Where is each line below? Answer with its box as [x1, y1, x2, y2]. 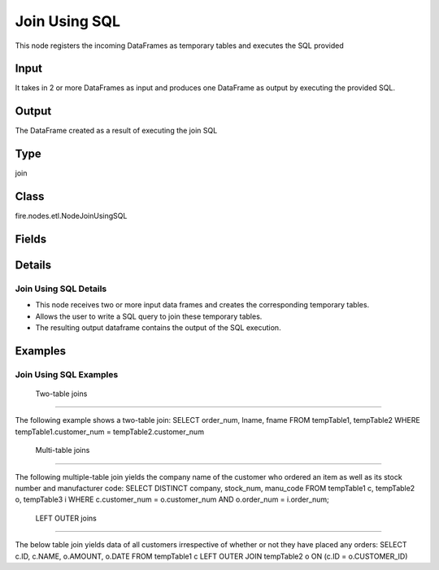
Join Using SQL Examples [15, 368, 119, 380]
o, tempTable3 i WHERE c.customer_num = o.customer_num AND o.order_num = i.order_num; [15, 494, 329, 504]
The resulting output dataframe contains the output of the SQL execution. [35, 323, 281, 333]
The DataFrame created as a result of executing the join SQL [15, 126, 218, 136]
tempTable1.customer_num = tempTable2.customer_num [15, 427, 205, 437]
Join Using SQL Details [15, 283, 107, 294]
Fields [15, 232, 47, 246]
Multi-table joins [35, 446, 90, 455]
